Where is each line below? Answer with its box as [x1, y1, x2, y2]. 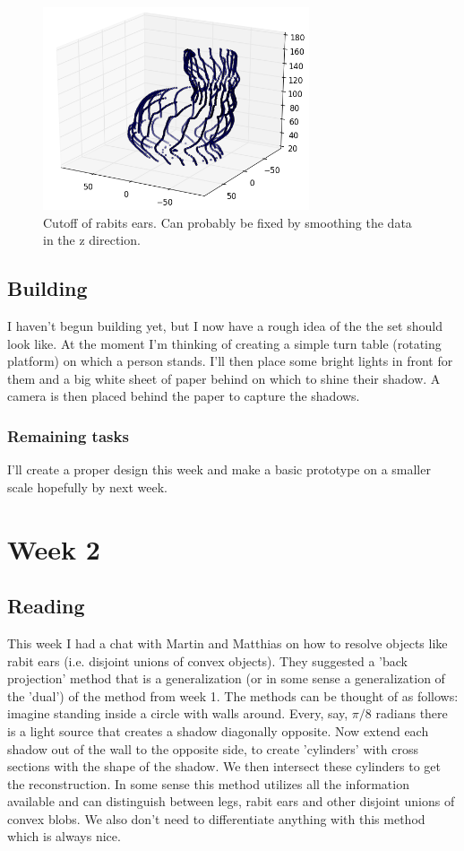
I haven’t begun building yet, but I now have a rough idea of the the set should [7, 316, 443, 334]
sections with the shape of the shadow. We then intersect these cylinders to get [7, 757, 441, 776]
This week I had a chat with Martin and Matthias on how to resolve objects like [7, 633, 448, 652]
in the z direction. [43, 230, 141, 249]
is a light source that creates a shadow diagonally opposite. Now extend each [7, 721, 429, 740]
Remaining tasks [7, 424, 129, 447]
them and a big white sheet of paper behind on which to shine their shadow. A [7, 369, 441, 387]
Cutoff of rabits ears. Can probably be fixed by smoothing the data [43, 213, 412, 231]
